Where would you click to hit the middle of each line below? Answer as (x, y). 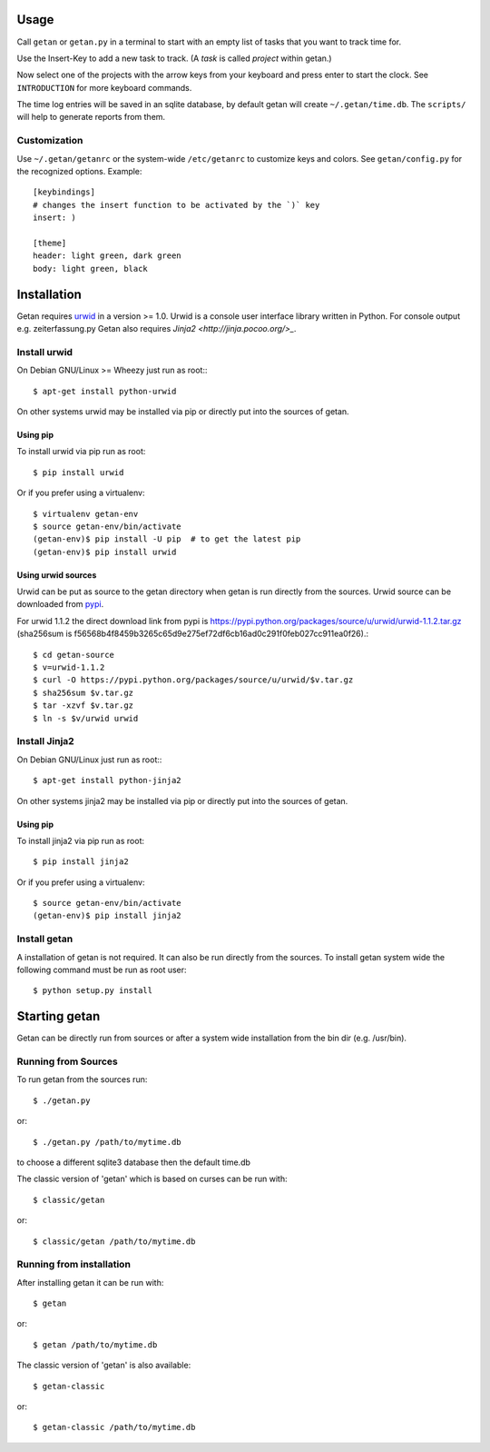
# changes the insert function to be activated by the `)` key (176, 205)
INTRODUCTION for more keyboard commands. (104, 87)
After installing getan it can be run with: (90, 1282)
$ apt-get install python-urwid (105, 391)
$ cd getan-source (74, 655)
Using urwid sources (57, 575)
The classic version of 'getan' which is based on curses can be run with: (152, 1179)
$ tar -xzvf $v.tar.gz (83, 706)
